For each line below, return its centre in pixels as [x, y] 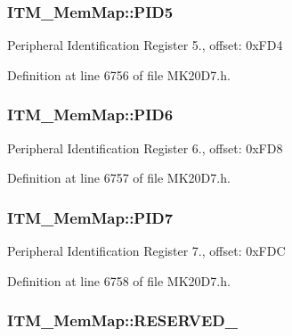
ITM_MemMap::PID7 [90, 217]
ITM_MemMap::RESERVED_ [122, 320]
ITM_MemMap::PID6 [90, 115]
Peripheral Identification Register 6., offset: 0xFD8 [145, 148]
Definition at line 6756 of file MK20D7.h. [119, 74]
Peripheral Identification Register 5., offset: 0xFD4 [145, 45]
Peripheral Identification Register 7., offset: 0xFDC [146, 251]
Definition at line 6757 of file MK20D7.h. [119, 178]
